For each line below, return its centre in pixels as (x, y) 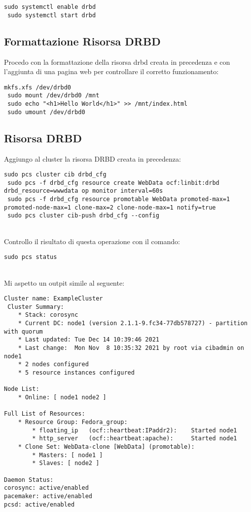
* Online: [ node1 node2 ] (62, 397)
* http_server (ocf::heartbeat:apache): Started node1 (135, 439)
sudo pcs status (31, 257)
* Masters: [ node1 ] (68, 455)
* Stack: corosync (48, 315)
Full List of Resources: (45, 414)
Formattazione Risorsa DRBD (82, 41)
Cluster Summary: (36, 307)
